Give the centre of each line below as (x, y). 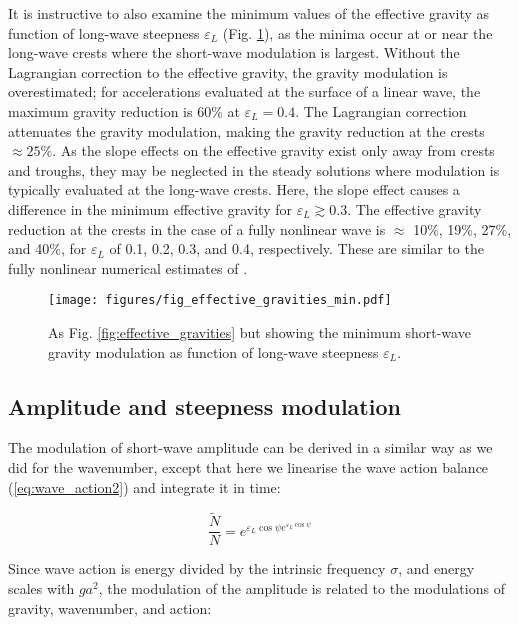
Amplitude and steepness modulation (204, 405)
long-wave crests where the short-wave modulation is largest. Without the (234, 52)
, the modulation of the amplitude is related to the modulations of (301, 588)
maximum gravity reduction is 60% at (124, 110)
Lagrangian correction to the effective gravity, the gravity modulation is (228, 71)
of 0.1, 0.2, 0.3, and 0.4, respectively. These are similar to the (296, 248)
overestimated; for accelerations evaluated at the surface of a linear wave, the (244, 91)
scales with (41, 588)
